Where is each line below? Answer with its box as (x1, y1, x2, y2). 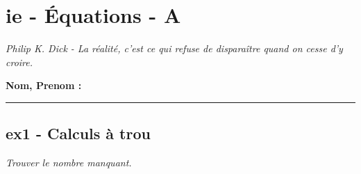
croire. (6, 54, 33, 69)
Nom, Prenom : (6, 78, 82, 93)
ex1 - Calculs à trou (6, 122, 151, 144)
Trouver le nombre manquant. (6, 155, 132, 170)
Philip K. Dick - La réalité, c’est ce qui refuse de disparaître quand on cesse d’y (6, 41, 343, 56)
